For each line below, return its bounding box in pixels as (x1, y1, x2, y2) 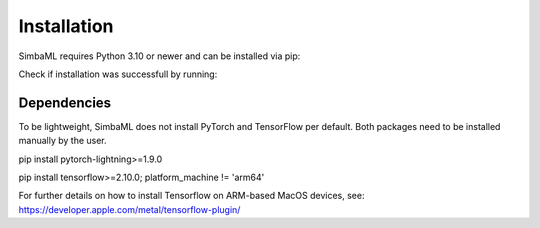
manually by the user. (18, 135, 107, 147)
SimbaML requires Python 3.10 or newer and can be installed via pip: (18, 50, 301, 62)
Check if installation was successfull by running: (18, 68, 218, 80)
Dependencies (18, 94, 112, 111)
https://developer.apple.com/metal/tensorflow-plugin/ (18, 203, 241, 215)
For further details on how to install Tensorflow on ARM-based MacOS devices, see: (18, 190, 365, 202)
